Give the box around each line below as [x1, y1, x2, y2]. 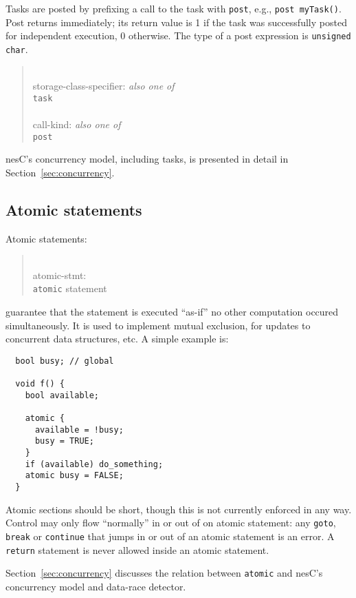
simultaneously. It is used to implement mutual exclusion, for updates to [5, 318, 311, 332]
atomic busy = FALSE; [25, 471, 124, 481]
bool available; [25, 390, 100, 400]
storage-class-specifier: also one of [32, 79, 175, 93]
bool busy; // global [15, 355, 114, 366]
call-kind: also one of [32, 117, 121, 131]
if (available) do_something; [25, 459, 164, 469]
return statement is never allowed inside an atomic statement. [5, 542, 269, 557]
